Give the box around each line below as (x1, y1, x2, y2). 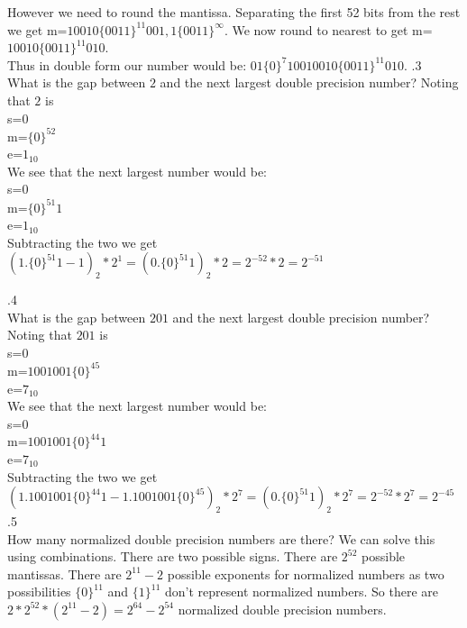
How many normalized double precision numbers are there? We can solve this (7, 529, 435, 548)
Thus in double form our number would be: (7, 55, 247, 74)
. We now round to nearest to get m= (224, 20, 433, 39)
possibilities (7, 582, 71, 601)
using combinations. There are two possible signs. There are (7, 547, 338, 566)
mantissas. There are (7, 564, 122, 583)
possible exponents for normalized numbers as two (167, 564, 444, 583)
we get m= (7, 20, 68, 39)
